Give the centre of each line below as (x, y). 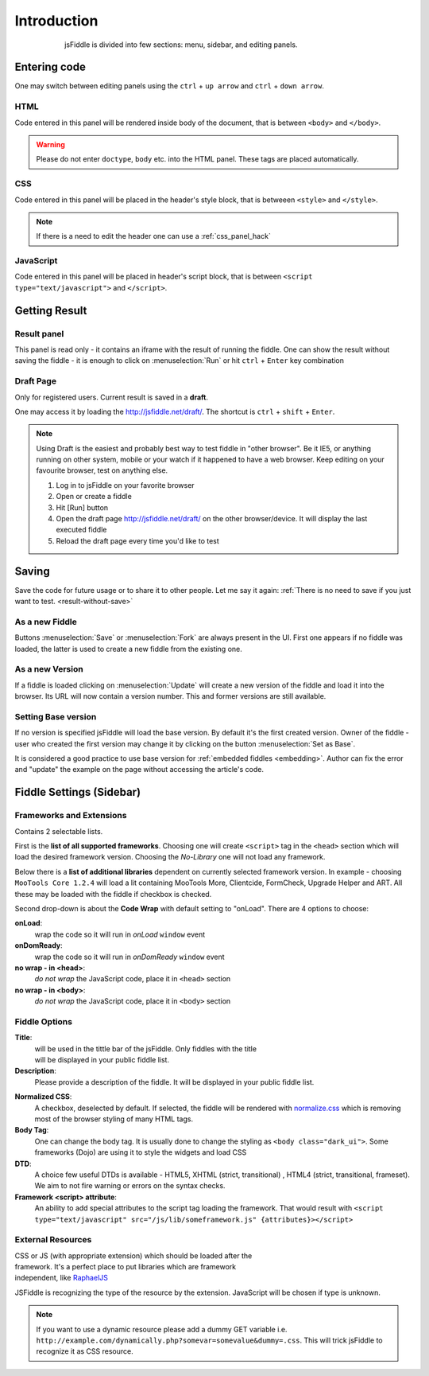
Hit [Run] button (82, 507)
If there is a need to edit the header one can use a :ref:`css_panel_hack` (154, 236)
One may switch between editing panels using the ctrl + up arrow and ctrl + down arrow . (170, 86)
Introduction (56, 21)
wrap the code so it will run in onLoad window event (120, 934)
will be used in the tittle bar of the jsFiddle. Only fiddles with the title (146, 1049)
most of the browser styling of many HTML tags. (114, 1119)
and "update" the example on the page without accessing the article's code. (139, 770)
